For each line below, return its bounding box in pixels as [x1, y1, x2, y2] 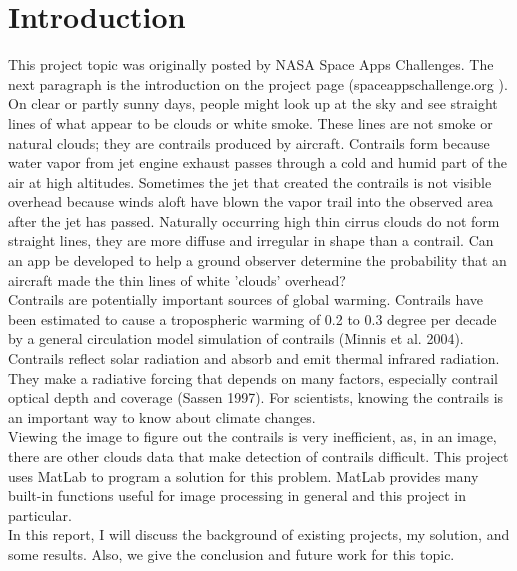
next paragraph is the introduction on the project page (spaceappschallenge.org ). [8, 73, 508, 94]
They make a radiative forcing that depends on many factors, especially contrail [8, 367, 498, 388]
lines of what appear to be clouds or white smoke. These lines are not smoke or [8, 112, 493, 133]
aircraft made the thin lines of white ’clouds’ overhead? [8, 269, 346, 290]
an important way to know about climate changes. [8, 406, 316, 427]
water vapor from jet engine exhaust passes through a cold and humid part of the [8, 152, 508, 173]
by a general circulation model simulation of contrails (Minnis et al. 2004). [8, 328, 464, 349]
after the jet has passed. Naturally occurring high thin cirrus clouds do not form [8, 210, 500, 231]
